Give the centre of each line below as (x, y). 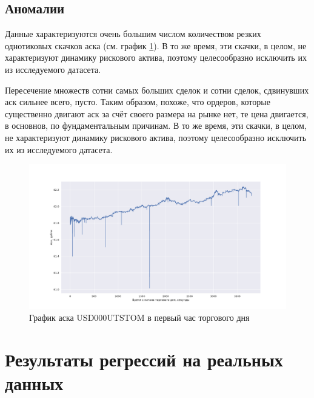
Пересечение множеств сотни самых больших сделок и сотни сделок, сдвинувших (157, 90)
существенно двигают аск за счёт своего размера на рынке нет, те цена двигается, (157, 113)
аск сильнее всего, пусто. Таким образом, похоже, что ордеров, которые (138, 102)
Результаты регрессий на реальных (144, 359)
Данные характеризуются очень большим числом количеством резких (133, 34)
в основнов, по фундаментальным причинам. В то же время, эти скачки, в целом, (156, 125)
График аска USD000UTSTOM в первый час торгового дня (139, 317)
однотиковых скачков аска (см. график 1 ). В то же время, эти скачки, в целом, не (156, 45)
